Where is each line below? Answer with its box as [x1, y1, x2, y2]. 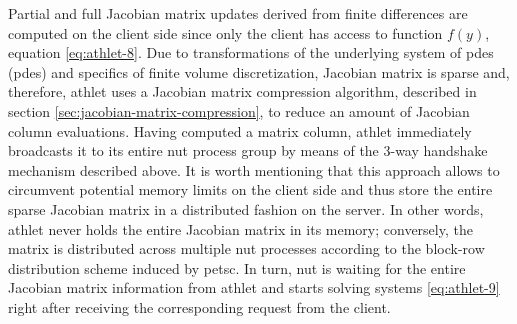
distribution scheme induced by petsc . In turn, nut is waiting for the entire [8, 257, 466, 278]
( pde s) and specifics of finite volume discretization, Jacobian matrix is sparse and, [8, 61, 510, 82]
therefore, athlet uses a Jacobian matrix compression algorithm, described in [8, 81, 477, 102]
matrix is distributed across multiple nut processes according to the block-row [8, 238, 485, 259]
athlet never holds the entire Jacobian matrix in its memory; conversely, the [8, 218, 473, 239]
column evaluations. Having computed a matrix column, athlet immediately [8, 120, 472, 141]
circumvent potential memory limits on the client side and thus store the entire [8, 179, 493, 200]
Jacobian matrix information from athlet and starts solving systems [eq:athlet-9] [8, 277, 500, 298]
